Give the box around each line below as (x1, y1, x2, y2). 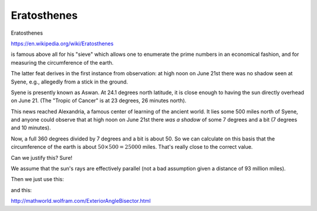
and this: (11, 186, 32, 193)
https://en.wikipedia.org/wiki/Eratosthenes (11, 40, 114, 47)
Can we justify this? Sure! (11, 154, 73, 161)
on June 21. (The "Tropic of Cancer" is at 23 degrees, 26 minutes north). (11, 97, 187, 104)
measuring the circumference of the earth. (11, 59, 114, 66)
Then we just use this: (11, 176, 65, 183)
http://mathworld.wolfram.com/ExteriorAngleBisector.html (11, 197, 151, 205)
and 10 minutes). (11, 124, 51, 132)
